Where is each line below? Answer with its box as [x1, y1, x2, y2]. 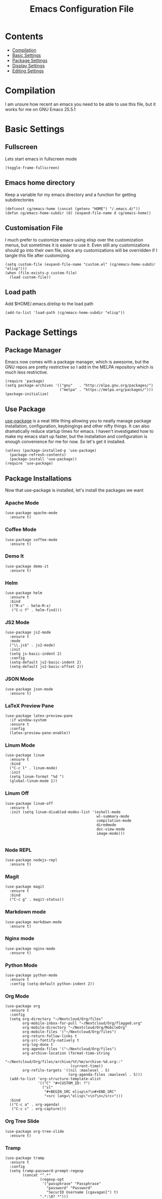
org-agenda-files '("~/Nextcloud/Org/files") [22, 1046, 117, 1052]
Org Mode [5, 993, 29, 999]
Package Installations [5, 474, 72, 483]
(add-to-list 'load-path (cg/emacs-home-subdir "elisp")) [5, 311, 125, 315]
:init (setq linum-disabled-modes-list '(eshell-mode [9, 809, 121, 815]
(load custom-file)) [9, 275, 51, 280]
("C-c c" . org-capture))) [11, 1107, 67, 1111]
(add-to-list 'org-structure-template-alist [9, 1077, 101, 1082]
